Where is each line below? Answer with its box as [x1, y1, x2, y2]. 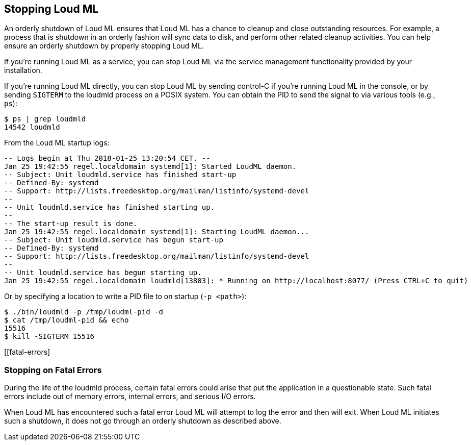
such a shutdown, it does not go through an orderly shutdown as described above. [4, 416, 281, 426]
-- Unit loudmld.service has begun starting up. [4, 268, 202, 277]
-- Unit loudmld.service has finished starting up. [4, 203, 215, 212]
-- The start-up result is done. [4, 219, 138, 228]
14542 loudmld [4, 123, 60, 132]
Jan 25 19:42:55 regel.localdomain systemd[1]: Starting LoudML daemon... [4, 228, 309, 236]
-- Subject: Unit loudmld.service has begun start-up [4, 236, 223, 244]
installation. [4, 66, 42, 75]
